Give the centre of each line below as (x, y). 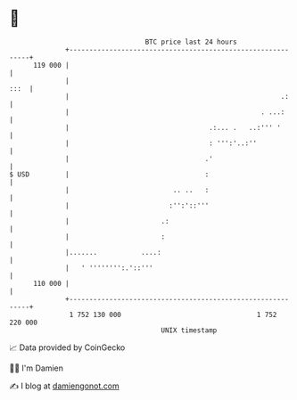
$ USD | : (109, 174)
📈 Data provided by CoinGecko (67, 347)
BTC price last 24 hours (191, 42)
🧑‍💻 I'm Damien (37, 368)
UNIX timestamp (189, 330)
